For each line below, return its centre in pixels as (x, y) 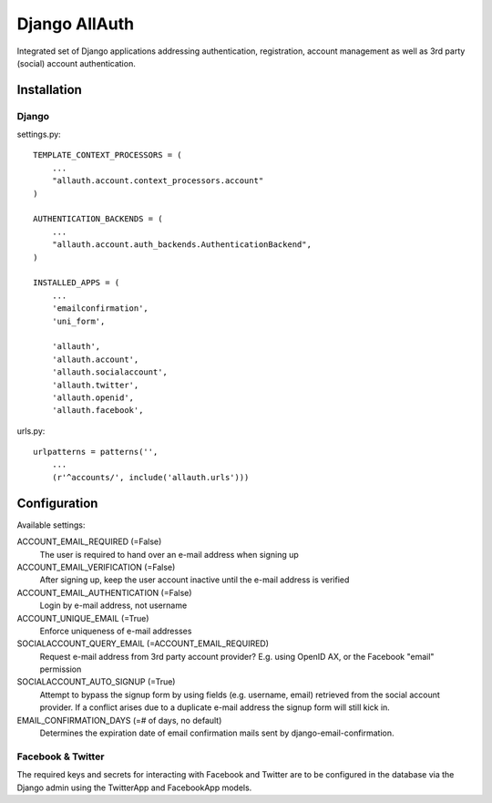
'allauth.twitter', (95, 385)
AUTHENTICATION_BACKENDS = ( (98, 219)
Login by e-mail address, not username (113, 605)
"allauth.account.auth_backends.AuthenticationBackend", (181, 245)
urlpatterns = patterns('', (96, 452)
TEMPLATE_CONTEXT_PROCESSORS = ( (108, 155)
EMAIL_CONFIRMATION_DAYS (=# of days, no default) (119, 720)
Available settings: (51, 525)
